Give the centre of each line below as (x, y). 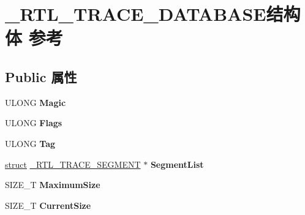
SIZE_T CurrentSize (48, 205)
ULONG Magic (36, 102)
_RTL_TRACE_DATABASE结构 (153, 14)
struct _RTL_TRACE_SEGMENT (73, 164)
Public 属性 (41, 76)
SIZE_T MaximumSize (53, 185)
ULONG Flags (34, 123)
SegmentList (177, 164)
